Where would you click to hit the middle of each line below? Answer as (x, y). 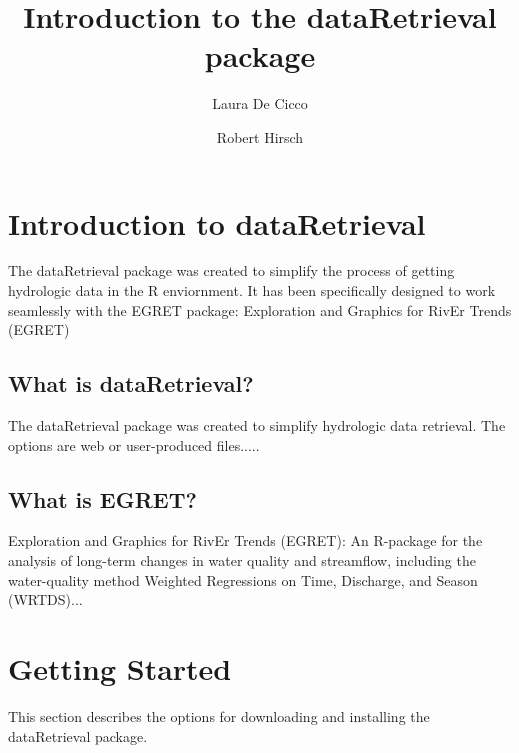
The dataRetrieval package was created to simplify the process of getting (231, 270)
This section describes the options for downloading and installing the (219, 715)
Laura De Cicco (260, 103)
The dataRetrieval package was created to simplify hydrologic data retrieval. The (257, 425)
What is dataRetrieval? (131, 383)
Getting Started (120, 667)
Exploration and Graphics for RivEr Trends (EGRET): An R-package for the (245, 540)
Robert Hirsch (260, 136)
